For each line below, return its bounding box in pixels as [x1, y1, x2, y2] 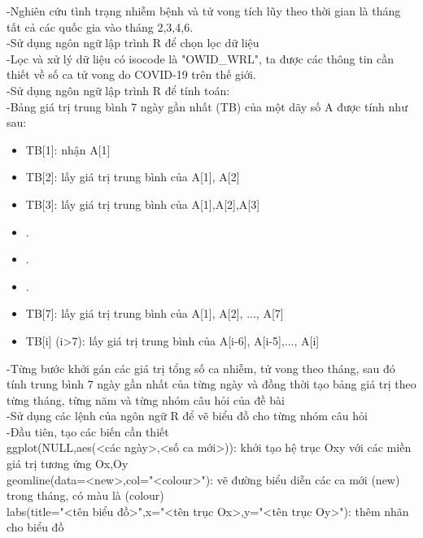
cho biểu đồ [7, 518, 64, 536]
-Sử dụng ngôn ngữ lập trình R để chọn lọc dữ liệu [7, 34, 259, 51]
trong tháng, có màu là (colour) [7, 487, 164, 504]
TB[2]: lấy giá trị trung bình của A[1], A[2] [25, 168, 240, 185]
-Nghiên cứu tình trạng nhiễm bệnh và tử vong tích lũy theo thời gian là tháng [7, 2, 401, 19]
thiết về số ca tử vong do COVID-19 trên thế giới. [7, 66, 256, 83]
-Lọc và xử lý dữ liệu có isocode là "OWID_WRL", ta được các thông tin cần [7, 50, 395, 67]
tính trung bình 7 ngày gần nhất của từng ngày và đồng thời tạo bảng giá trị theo [7, 375, 416, 393]
